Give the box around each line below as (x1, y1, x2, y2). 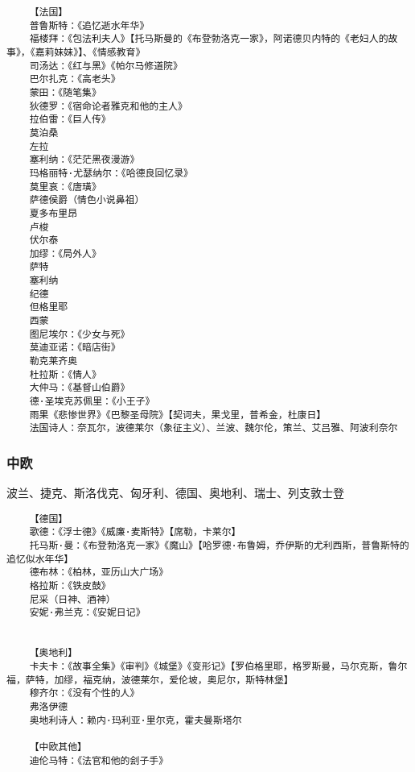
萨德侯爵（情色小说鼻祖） (29, 194, 145, 206)
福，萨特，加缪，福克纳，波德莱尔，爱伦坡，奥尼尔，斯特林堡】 (6, 674, 294, 686)
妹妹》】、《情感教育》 (54, 46, 146, 58)
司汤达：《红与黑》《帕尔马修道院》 (29, 60, 183, 72)
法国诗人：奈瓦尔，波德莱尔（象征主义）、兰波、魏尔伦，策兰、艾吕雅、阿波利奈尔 (29, 422, 398, 434)
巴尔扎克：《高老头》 (29, 73, 121, 85)
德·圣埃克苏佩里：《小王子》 (29, 396, 155, 408)
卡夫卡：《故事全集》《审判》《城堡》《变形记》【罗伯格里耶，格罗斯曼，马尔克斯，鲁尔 (29, 661, 408, 673)
